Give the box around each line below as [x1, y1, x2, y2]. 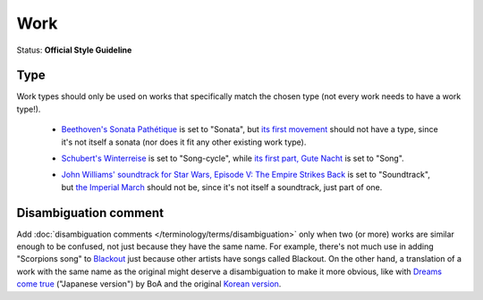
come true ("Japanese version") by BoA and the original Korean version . [16, 279, 282, 289]
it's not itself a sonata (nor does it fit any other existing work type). [61, 137, 307, 147]
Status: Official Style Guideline [16, 45, 132, 55]
